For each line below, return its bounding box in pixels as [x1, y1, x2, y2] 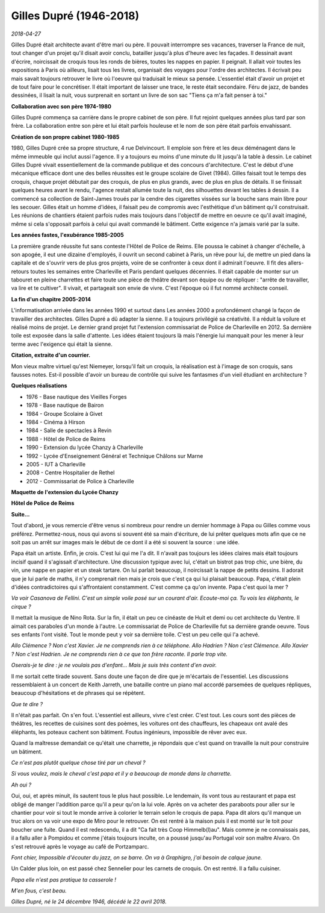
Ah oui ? [11, 781, 32, 788]
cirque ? [11, 603, 31, 610]
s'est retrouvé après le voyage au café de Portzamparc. [11, 842, 149, 850]
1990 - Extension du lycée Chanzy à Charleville [26, 444, 144, 451]
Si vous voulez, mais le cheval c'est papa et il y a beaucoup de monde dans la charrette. [11, 770, 232, 777]
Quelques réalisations [11, 382, 67, 389]
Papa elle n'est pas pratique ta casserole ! [11, 876, 117, 883]
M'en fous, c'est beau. [11, 887, 67, 894]
